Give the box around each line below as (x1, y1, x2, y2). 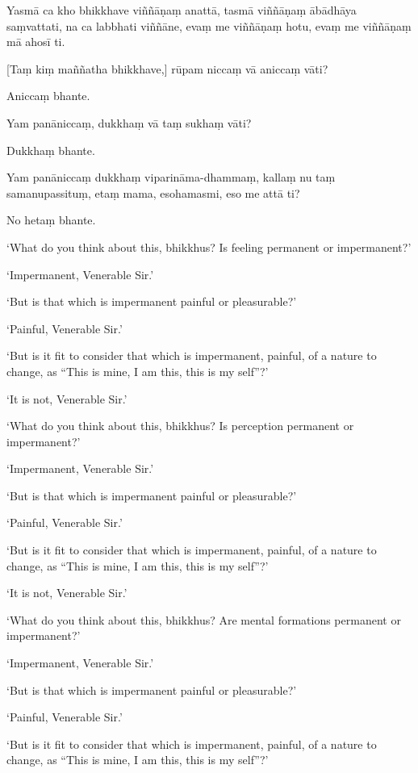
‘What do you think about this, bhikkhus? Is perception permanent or (6, 417, 354, 434)
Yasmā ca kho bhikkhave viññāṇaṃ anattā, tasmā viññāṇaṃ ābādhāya (6, 2, 357, 18)
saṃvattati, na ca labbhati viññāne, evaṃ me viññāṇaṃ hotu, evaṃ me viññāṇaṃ (6, 17, 412, 34)
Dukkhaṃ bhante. (6, 141, 95, 158)
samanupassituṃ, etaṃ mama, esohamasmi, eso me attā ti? (6, 184, 300, 201)
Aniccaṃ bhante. (6, 87, 90, 104)
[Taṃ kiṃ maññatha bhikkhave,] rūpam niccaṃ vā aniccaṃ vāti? (6, 60, 328, 77)
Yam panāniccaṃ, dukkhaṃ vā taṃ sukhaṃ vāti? (6, 114, 252, 131)
